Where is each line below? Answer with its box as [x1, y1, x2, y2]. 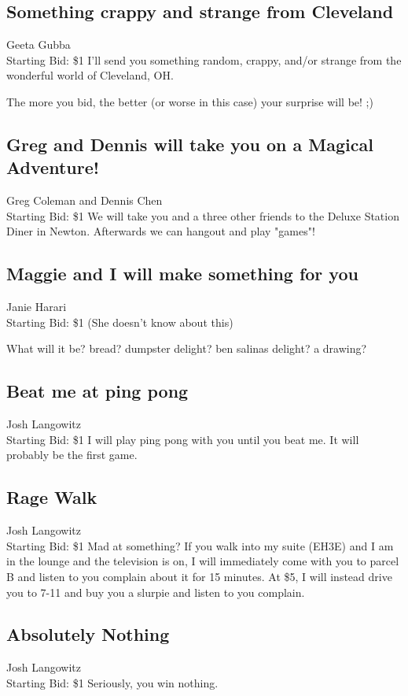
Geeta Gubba [6, 36, 71, 53]
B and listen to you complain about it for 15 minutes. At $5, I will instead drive [6, 568, 392, 584]
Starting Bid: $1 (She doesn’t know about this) [6, 313, 233, 330]
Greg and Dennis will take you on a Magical [6, 131, 373, 156]
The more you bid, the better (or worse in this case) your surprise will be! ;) [6, 93, 373, 109]
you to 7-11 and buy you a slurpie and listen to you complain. [6, 583, 305, 600]
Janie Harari [6, 298, 67, 315]
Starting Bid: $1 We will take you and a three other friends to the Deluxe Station [6, 207, 399, 224]
